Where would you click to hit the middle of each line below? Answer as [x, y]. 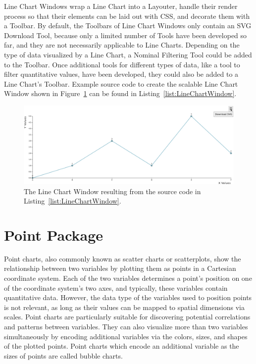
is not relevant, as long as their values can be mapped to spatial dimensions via [124, 307]
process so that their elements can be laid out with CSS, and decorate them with [127, 16]
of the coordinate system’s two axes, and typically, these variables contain [116, 287]
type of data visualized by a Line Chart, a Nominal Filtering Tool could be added [128, 54]
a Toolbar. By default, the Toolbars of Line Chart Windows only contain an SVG [128, 26]
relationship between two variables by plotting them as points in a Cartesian [120, 268]
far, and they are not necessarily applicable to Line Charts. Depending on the [122, 45]
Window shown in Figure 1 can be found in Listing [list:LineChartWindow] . [120, 93]
